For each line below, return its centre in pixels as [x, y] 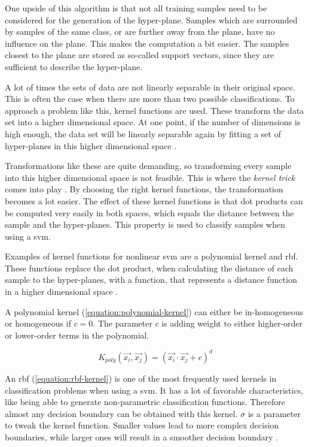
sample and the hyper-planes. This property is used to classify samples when [145, 224]
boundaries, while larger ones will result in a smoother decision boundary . [142, 437]
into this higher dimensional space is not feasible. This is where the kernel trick [150, 177]
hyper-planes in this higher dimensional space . [91, 145]
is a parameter [274, 413]
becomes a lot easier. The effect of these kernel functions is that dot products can [154, 200]
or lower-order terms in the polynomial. [77, 335]
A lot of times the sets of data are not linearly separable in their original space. [150, 87]
